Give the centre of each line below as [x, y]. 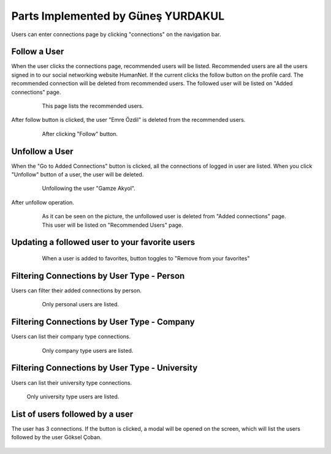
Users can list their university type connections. [72, 382]
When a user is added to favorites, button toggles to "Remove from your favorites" [146, 259]
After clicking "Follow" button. [80, 134]
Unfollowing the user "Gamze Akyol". [89, 188]
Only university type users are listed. [73, 396]
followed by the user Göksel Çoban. [56, 437]
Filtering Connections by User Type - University [105, 368]
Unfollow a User [42, 151]
